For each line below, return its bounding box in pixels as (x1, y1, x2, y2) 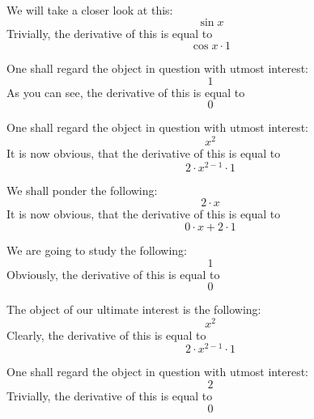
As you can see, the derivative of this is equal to (6, 83, 245, 100)
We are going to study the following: (6, 241, 187, 258)
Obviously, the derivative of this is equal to (6, 265, 220, 282)
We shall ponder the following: (6, 181, 158, 198)
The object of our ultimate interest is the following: (6, 301, 261, 318)
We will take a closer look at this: (6, 2, 173, 18)
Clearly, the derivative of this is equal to (6, 326, 206, 343)
